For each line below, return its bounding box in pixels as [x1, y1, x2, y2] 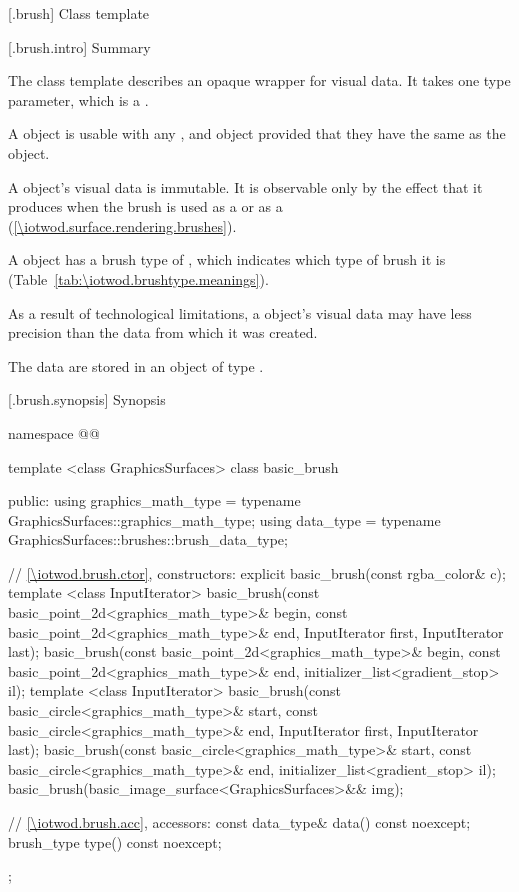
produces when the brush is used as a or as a [8, 196, 283, 217]
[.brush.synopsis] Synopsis [8, 389, 166, 410]
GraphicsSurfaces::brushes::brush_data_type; [8, 529, 288, 550]
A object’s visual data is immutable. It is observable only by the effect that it [8, 176, 483, 197]
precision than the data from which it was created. [8, 322, 318, 343]
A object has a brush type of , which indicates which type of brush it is [8, 249, 446, 270]
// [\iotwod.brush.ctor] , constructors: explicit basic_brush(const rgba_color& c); [8, 562, 506, 583]
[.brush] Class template [8, 3, 150, 23]
